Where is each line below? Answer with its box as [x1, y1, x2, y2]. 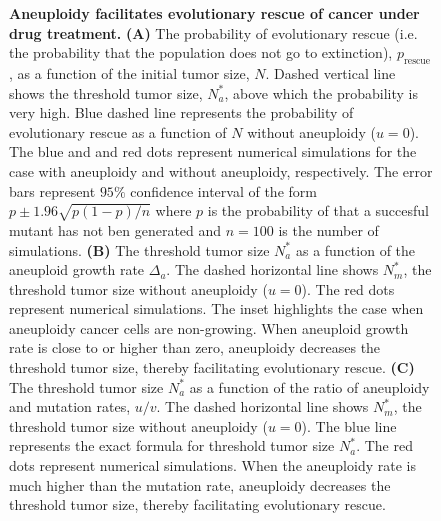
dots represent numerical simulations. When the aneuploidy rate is [9, 455, 416, 476]
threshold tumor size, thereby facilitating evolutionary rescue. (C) [9, 357, 415, 378]
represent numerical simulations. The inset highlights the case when [9, 298, 424, 319]
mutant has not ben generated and [9, 219, 222, 240]
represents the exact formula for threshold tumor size [9, 435, 335, 456]
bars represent [9, 180, 96, 201]
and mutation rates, [9, 396, 131, 417]
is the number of [278, 219, 379, 240]
